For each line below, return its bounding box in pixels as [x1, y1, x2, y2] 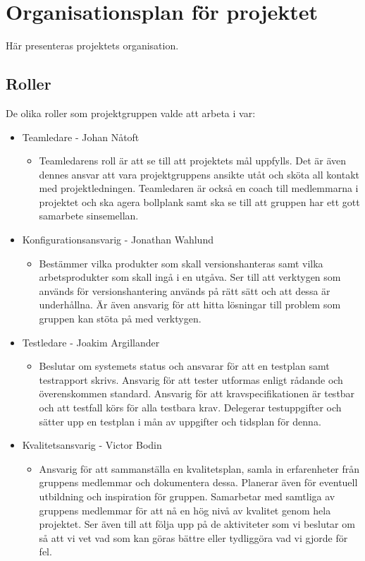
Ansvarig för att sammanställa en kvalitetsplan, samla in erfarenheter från [39, 461, 360, 476]
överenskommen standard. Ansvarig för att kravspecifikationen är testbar [39, 386, 355, 401]
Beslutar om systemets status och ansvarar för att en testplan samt [39, 358, 330, 373]
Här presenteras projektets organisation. [6, 38, 179, 53]
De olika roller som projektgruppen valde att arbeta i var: [6, 105, 256, 120]
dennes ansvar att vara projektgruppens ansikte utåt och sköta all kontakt [39, 167, 359, 181]
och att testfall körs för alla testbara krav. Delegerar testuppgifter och [39, 400, 342, 415]
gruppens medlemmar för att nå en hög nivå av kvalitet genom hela [39, 502, 331, 517]
